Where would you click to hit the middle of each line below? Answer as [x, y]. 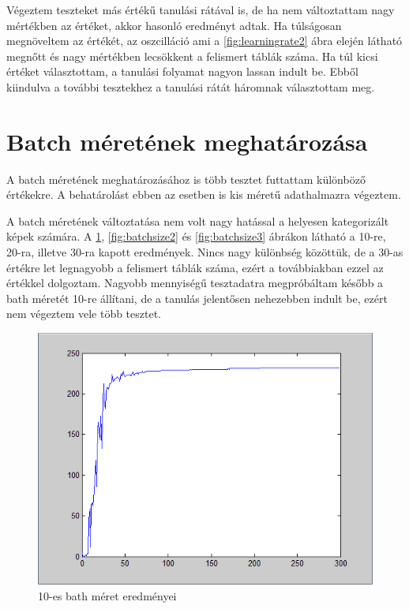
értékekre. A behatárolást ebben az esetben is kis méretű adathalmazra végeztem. [204, 194]
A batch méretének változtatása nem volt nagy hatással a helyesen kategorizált [198, 220]
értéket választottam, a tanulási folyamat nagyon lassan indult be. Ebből [182, 71]
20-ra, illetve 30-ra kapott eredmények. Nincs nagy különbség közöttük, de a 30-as [205, 252]
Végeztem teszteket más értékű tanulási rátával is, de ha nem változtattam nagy [201, 9]
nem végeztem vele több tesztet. [84, 314]
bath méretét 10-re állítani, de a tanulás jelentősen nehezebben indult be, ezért [197, 298]
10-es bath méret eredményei [107, 595]
